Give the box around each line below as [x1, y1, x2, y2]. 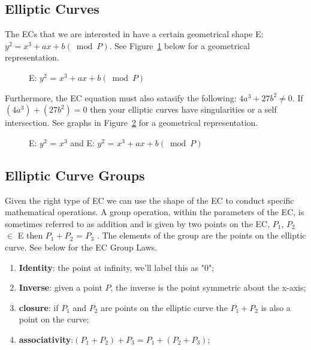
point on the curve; [19, 313, 89, 325]
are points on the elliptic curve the [101, 301, 228, 313]
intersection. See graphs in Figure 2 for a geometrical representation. [5, 116, 258, 129]
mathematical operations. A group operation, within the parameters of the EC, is [5, 206, 304, 218]
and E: [70, 136, 95, 149]
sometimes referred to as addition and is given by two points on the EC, [5, 217, 270, 230]
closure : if [19, 301, 59, 313]
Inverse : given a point [19, 281, 102, 294]
